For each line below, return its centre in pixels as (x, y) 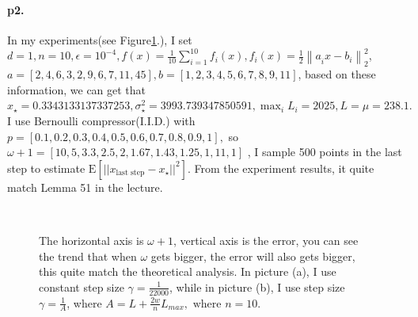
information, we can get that (77, 89)
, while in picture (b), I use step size (257, 286)
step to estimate (46, 168)
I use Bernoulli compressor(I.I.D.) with (101, 121)
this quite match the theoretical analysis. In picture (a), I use (188, 271)
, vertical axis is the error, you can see (266, 241)
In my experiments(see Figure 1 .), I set (100, 39)
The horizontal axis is (91, 241)
